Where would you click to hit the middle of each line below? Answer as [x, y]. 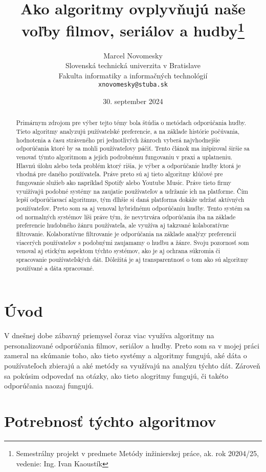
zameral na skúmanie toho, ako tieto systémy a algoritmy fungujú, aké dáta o [126, 355]
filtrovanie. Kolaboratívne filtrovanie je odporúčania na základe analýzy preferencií [126, 234]
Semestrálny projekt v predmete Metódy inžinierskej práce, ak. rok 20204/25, [137, 453]
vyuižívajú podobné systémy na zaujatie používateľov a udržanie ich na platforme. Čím [132, 191]
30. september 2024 [133, 101]
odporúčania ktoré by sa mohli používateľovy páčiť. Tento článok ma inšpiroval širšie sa [133, 148]
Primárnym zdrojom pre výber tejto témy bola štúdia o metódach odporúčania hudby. [131, 123]
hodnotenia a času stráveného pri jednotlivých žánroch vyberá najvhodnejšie [118, 140]
